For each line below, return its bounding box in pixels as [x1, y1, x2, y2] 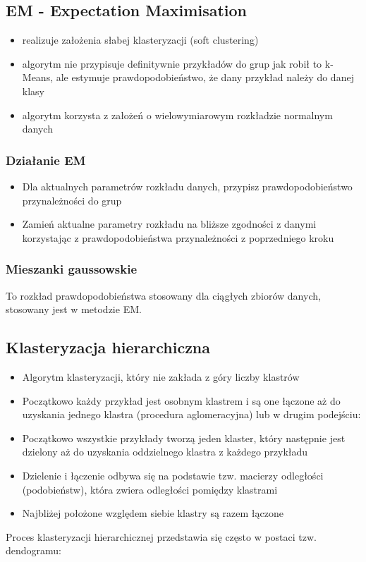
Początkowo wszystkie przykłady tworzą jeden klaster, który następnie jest [22, 430, 346, 445]
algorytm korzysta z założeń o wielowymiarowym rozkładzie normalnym [22, 107, 333, 122]
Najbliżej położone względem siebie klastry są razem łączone [22, 506, 283, 520]
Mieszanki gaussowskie [6, 260, 138, 278]
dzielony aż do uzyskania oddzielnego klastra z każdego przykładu [22, 444, 308, 459]
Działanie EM [6, 151, 86, 169]
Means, [22, 70, 54, 85]
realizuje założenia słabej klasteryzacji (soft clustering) [22, 32, 259, 47]
